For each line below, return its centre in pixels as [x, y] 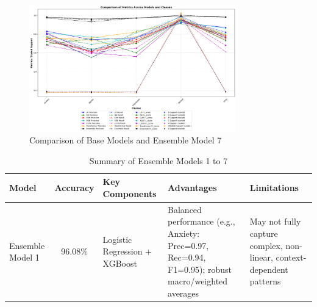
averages [183, 293]
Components [130, 194]
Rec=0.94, [187, 257]
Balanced [185, 209]
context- [291, 257]
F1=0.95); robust [200, 269]
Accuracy [74, 188]
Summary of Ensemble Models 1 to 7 [158, 160]
